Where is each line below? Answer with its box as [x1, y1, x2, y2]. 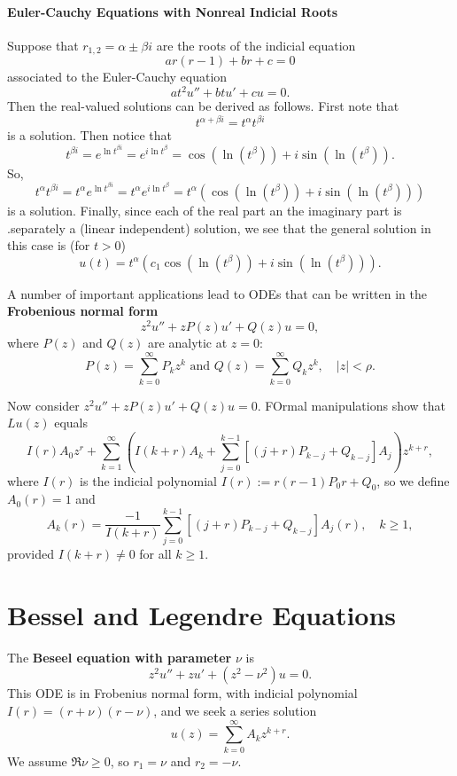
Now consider [7, 396, 80, 414]
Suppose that [7, 35, 79, 54]
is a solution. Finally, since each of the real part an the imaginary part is [7, 200, 402, 219]
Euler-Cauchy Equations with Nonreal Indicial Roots [7, 2, 338, 20]
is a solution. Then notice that [7, 126, 173, 145]
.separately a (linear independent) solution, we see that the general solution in [7, 218, 431, 237]
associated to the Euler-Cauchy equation [7, 67, 228, 86]
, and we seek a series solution [153, 702, 317, 719]
